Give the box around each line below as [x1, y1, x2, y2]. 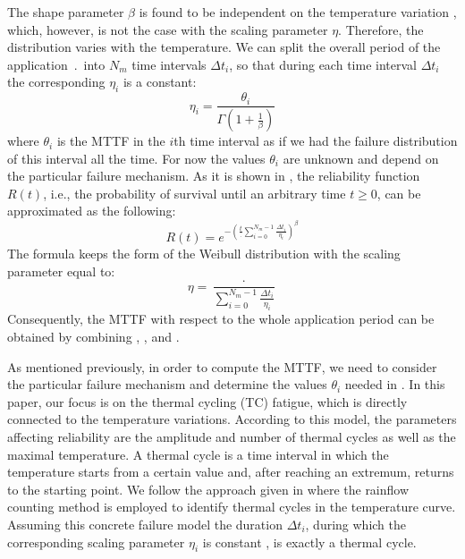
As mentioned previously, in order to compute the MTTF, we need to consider [7, 357, 437, 376]
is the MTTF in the [56, 131, 165, 150]
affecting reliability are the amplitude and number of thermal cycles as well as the [7, 428, 456, 446]
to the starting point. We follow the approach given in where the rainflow [7, 479, 410, 498]
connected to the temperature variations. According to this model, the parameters [7, 410, 457, 428]
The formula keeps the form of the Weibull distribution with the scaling [7, 244, 401, 263]
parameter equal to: [7, 261, 115, 280]
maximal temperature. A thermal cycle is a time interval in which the [7, 445, 389, 463]
